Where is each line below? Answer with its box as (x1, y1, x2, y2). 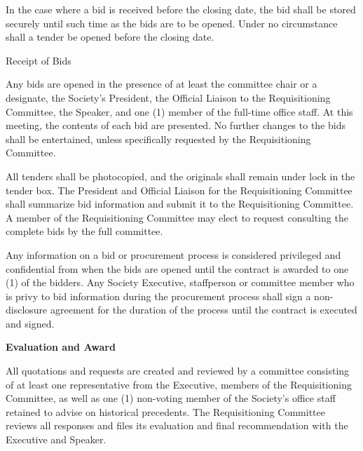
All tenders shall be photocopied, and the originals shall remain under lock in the (6, 168, 355, 183)
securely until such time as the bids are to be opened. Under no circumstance (6, 15, 338, 30)
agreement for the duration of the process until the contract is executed (50, 302, 357, 317)
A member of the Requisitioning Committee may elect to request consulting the (6, 210, 348, 224)
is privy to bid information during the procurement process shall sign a (6, 288, 311, 303)
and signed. (6, 316, 55, 330)
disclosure (6, 302, 48, 317)
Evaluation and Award (6, 339, 116, 354)
